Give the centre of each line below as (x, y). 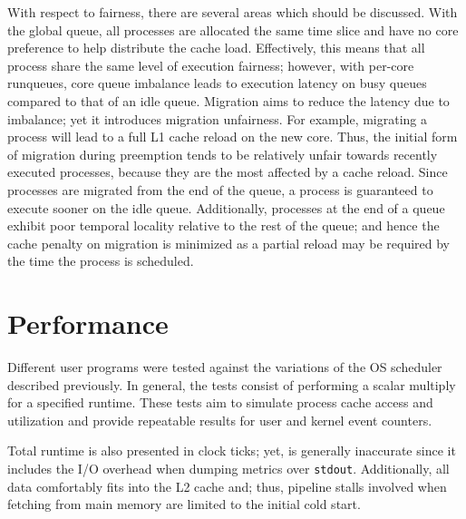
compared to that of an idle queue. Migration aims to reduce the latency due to (228, 100)
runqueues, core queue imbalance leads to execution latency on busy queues (217, 83)
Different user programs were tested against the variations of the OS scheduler (225, 367)
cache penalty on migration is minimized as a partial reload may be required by (229, 243)
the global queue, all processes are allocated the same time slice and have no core (233, 29)
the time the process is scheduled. (101, 261)
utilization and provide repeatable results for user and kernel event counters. (220, 420)
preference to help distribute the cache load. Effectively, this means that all (216, 48)
